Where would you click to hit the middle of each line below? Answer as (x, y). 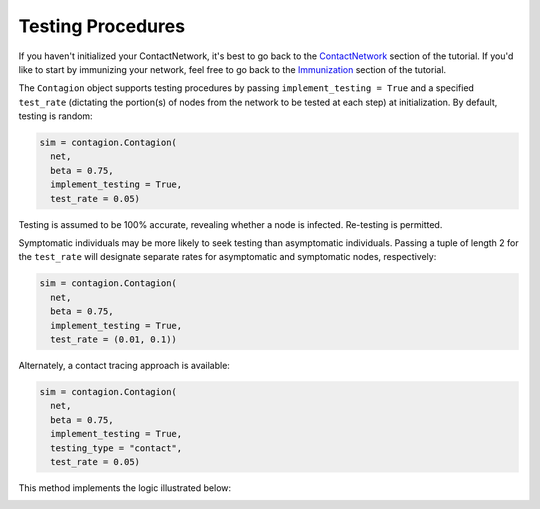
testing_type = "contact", (116, 448)
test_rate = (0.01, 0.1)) (113, 339)
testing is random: (56, 116)
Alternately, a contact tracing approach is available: (124, 365)
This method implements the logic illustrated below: (125, 487)
